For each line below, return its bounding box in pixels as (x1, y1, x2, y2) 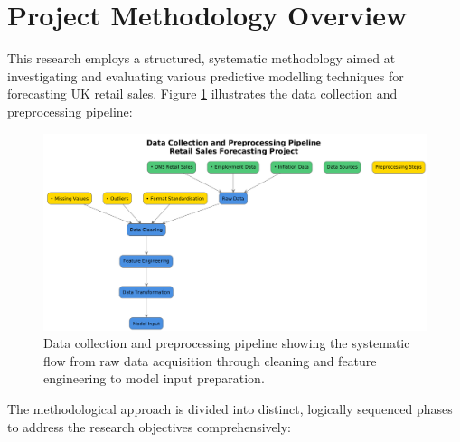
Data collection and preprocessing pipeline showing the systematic (43, 334, 410, 353)
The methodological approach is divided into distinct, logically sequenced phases (7, 400, 453, 418)
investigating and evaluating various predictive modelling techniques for (7, 66, 404, 85)
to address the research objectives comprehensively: (7, 417, 291, 436)
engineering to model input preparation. (43, 369, 265, 388)
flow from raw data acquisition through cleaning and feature (43, 351, 377, 370)
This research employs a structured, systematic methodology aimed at (7, 49, 396, 68)
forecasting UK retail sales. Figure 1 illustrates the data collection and (7, 84, 398, 103)
